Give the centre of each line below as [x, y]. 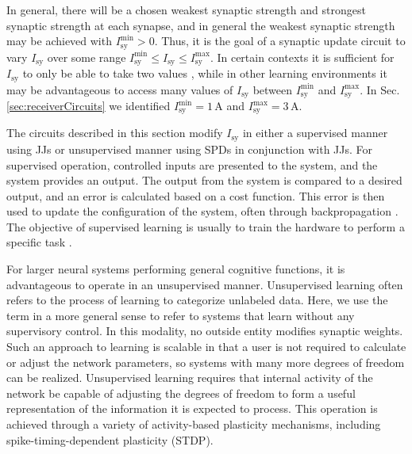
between [273, 89]
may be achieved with [59, 41]
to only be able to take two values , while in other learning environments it [205, 73]
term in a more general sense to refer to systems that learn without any [181, 315]
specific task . [39, 242]
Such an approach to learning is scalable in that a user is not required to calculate [206, 347]
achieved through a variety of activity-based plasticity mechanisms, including [194, 424]
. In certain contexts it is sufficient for [302, 57]
